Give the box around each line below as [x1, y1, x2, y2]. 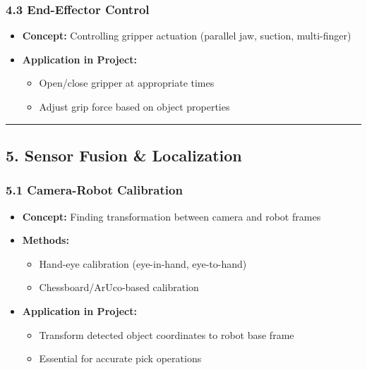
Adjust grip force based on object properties [39, 99, 230, 113]
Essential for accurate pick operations [39, 351, 202, 366]
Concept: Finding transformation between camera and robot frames [22, 209, 321, 223]
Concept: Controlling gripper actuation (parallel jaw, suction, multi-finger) [22, 28, 351, 43]
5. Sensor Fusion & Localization [6, 144, 242, 166]
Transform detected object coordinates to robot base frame [39, 327, 294, 342]
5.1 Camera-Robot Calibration [6, 181, 183, 199]
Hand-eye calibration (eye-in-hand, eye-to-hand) [39, 256, 247, 271]
